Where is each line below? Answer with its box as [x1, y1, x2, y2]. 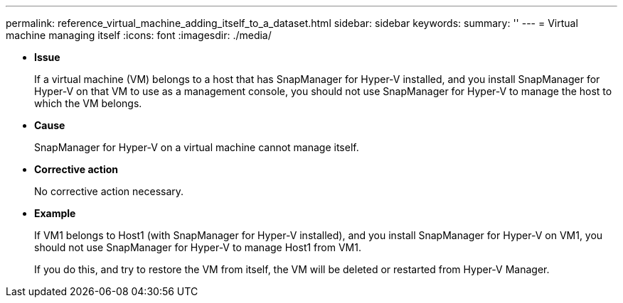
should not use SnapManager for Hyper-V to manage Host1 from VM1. [34, 241, 361, 253]
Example [34, 207, 76, 219]
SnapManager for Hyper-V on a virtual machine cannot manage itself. [34, 141, 359, 153]
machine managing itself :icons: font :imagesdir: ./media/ [6, 29, 272, 41]
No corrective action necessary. [34, 185, 184, 197]
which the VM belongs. [34, 97, 142, 109]
